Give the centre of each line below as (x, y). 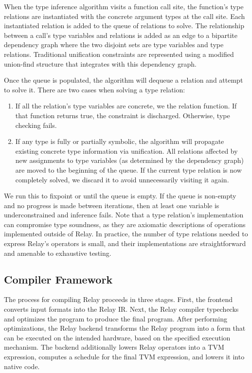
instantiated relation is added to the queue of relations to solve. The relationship (124, 26)
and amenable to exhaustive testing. (58, 253)
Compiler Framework (58, 279)
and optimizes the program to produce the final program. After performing (116, 318)
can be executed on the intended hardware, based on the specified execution (117, 337)
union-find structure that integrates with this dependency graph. (100, 63)
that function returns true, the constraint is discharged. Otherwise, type (123, 115)
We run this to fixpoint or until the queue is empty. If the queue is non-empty (120, 196)
